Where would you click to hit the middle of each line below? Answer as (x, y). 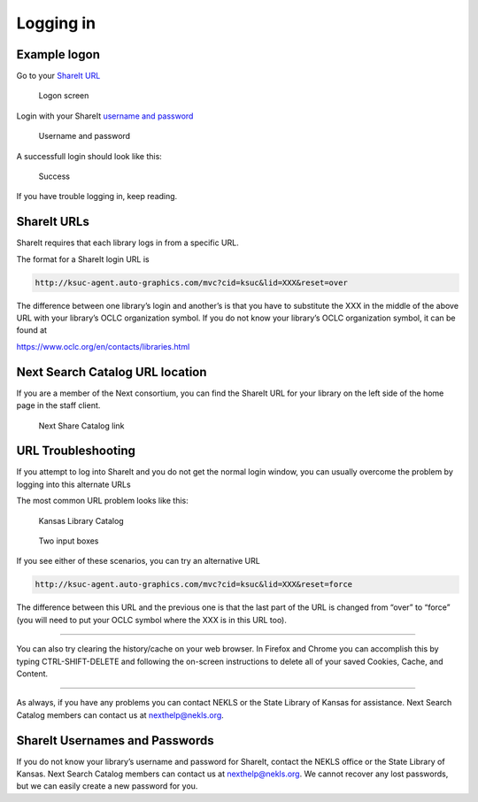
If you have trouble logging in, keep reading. (97, 197)
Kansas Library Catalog (81, 521)
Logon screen (64, 96)
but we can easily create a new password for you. (107, 786)
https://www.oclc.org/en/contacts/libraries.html (103, 346)
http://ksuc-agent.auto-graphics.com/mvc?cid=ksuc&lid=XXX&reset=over (192, 282)
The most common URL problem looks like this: (103, 501)
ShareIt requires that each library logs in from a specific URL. (127, 243)
